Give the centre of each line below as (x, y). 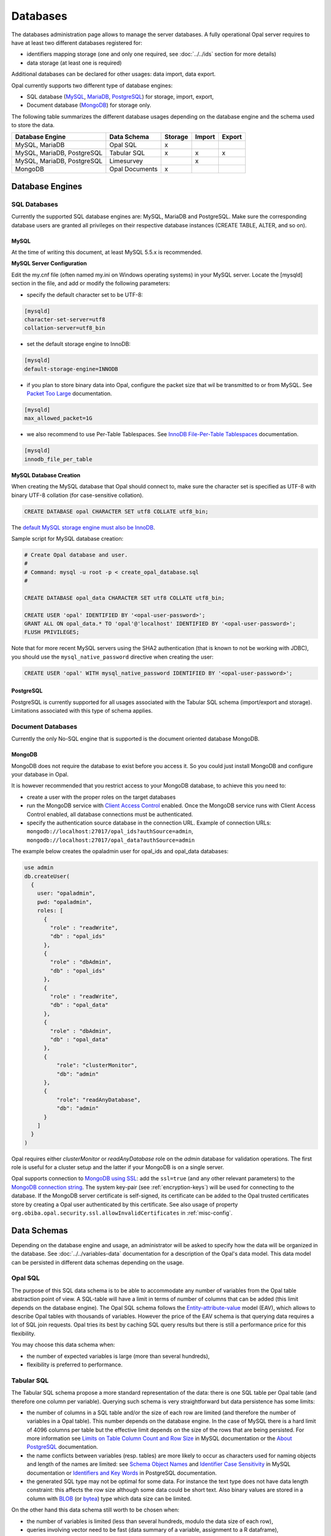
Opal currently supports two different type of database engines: (92, 85)
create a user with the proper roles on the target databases (101, 797)
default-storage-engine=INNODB (71, 369)
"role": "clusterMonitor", (97, 1065)
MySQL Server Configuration (49, 264)
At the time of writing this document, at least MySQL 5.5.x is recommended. (107, 252)
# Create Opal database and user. (76, 555)
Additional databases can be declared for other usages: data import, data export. (113, 74)
